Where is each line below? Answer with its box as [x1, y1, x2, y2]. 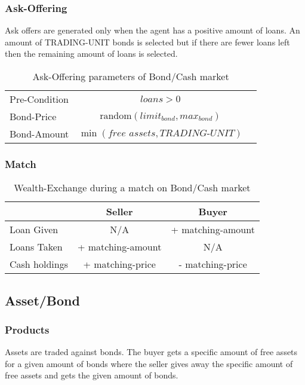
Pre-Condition [10, 92, 69, 106]
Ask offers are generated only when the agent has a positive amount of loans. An [5, 24, 300, 36]
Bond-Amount [10, 127, 69, 140]
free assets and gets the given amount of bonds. [5, 369, 178, 381]
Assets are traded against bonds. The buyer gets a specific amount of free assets [5, 346, 298, 358]
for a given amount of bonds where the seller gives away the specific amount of [5, 357, 293, 369]
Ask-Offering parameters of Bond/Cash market [32, 69, 229, 83]
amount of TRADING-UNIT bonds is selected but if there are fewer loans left [5, 35, 290, 48]
